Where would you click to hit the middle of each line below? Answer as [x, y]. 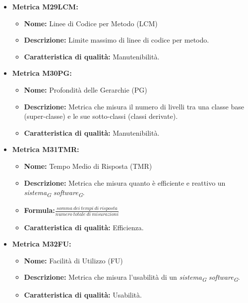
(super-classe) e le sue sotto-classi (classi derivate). [101, 116]
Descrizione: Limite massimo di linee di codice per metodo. [117, 40]
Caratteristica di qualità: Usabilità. [83, 295]
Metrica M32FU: [42, 244]
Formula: [39, 210]
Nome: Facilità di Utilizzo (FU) [73, 260]
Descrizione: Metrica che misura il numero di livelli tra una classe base [134, 106]
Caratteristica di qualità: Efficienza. [84, 227]
